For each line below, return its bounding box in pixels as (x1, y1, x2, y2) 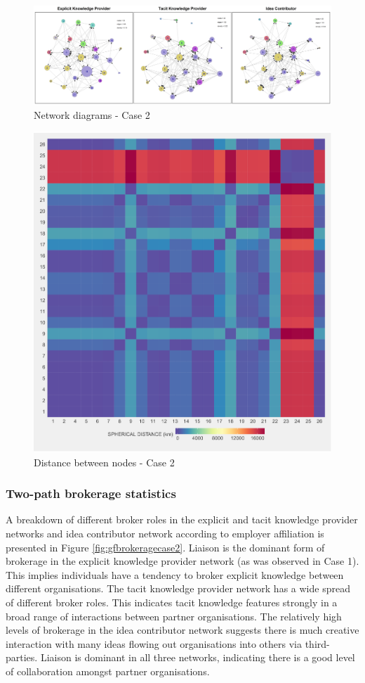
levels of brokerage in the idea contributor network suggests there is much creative (6, 623, 359, 637)
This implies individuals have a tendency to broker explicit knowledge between (6, 567, 344, 582)
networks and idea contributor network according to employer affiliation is (6, 525, 324, 540)
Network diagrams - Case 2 (34, 107, 150, 122)
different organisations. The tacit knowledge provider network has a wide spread (6, 581, 350, 596)
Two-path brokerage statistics (6, 485, 176, 502)
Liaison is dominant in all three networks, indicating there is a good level (40, 650, 355, 665)
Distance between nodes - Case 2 (34, 454, 175, 469)
